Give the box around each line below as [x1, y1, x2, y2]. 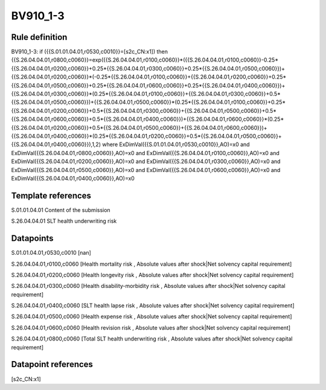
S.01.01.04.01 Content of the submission [11, 206, 111, 214]
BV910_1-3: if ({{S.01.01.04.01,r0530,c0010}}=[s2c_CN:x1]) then [11, 48, 168, 56]
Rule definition [11, 32, 68, 42]
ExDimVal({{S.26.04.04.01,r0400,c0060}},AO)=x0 [11, 174, 135, 182]
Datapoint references [11, 359, 94, 369]
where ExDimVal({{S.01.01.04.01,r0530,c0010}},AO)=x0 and [101, 141, 250, 148]
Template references [11, 190, 92, 200]
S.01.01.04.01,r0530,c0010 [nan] [11, 249, 92, 257]
